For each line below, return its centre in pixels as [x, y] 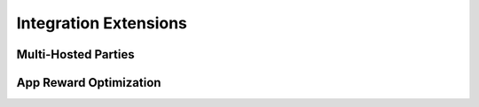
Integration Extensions [102, 23]
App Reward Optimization [89, 83]
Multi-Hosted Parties [75, 54]
